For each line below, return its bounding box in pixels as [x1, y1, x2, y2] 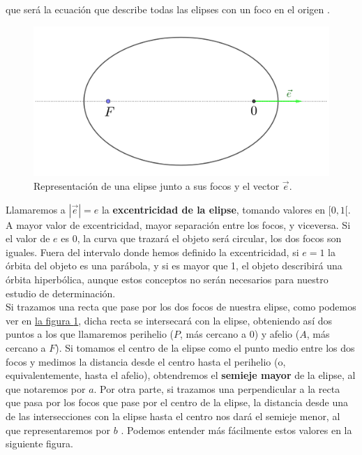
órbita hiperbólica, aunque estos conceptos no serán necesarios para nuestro [6, 272, 329, 287]
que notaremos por [6, 381, 86, 396]
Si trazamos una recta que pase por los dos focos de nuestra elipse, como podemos [6, 299, 356, 314]
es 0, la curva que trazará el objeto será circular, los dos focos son [61, 231, 342, 246]
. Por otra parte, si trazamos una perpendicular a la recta [93, 381, 340, 396]
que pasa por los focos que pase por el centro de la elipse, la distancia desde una [6, 395, 349, 410]
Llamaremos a [6, 202, 66, 216]
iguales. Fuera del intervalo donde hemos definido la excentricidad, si [6, 244, 299, 259]
